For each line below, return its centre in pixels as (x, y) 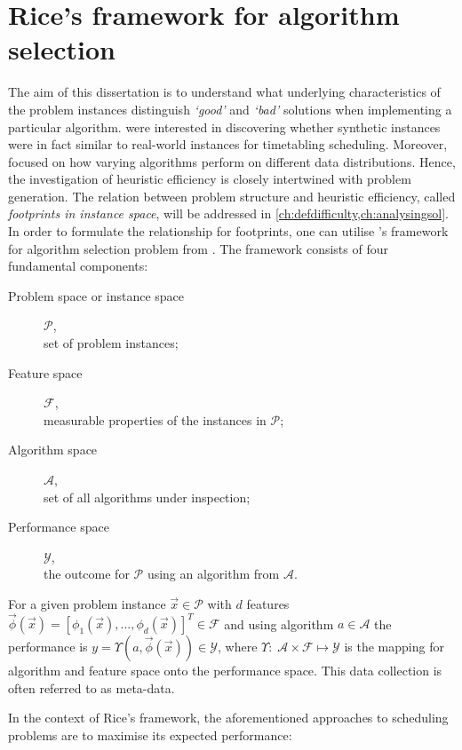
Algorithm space (53, 450)
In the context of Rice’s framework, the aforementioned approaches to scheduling (228, 718)
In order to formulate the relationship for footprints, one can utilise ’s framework (228, 231)
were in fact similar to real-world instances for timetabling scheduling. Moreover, (228, 144)
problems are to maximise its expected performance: (150, 734)
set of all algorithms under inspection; (147, 497)
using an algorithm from (213, 574)
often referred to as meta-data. (92, 687)
